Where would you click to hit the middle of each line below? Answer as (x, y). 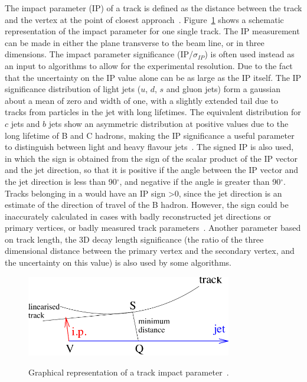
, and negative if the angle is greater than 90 (200, 181)
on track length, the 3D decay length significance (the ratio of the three (134, 239)
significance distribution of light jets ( (73, 89)
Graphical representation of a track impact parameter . (129, 372)
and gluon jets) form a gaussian (223, 89)
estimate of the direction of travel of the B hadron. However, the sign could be (147, 205)
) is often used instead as (249, 54)
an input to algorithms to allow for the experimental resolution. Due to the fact (149, 65)
